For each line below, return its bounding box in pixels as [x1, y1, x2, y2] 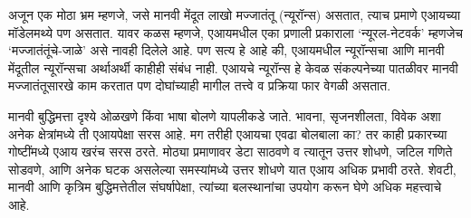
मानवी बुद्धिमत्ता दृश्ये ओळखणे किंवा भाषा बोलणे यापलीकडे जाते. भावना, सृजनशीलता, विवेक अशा [8, 106, 441, 125]
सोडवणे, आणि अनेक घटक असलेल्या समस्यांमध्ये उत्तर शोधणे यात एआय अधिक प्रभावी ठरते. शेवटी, [8, 159, 457, 178]
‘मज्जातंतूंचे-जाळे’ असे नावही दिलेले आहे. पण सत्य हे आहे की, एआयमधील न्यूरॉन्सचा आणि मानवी [8, 41, 445, 60]
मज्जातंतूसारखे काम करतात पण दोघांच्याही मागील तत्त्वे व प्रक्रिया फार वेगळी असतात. [8, 76, 391, 95]
